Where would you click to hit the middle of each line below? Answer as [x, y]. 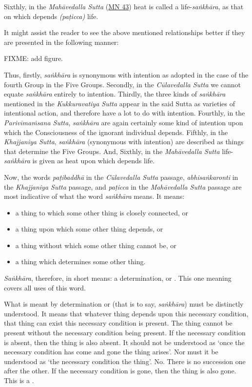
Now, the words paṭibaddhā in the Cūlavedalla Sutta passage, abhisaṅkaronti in [121, 177]
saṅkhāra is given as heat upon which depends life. [79, 161]
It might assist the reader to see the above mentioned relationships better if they [125, 32]
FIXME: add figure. [34, 58]
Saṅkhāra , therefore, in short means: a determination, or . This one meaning [118, 278]
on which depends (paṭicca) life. [51, 16]
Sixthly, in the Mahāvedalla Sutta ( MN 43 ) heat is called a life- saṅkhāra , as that [124, 6]
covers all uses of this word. [45, 287]
